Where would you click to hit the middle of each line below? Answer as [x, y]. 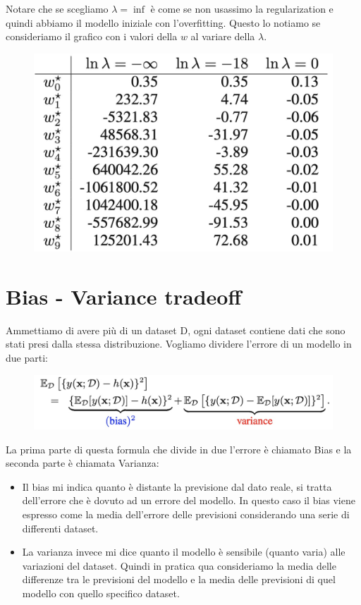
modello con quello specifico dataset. [101, 593]
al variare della [223, 36]
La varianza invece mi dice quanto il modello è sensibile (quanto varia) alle [184, 552]
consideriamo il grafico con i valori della [92, 36]
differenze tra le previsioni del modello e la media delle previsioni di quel [179, 579]
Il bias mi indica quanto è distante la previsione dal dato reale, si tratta [177, 486]
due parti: [27, 357]
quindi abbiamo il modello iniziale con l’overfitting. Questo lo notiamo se [163, 22]
